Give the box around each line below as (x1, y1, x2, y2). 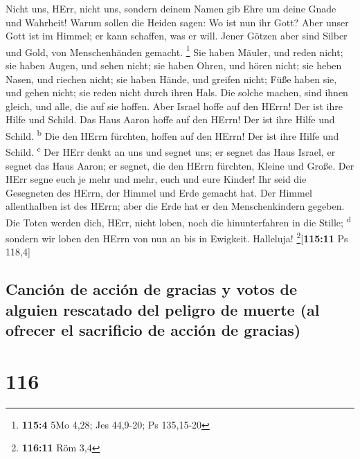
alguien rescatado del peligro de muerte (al (6, 298, 320, 320)
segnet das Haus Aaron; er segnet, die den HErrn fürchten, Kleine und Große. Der (6, 158, 354, 172)
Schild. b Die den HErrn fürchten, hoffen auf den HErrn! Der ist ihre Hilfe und (6, 127, 339, 143)
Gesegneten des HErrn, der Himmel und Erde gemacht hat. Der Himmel (6, 185, 312, 199)
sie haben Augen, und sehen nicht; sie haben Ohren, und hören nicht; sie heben (6, 58, 342, 73)
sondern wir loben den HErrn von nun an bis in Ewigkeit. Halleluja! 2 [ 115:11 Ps (6, 229, 348, 245)
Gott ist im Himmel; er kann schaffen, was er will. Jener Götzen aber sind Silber (6, 28, 348, 43)
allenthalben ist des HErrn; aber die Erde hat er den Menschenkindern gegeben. (6, 199, 345, 213)
